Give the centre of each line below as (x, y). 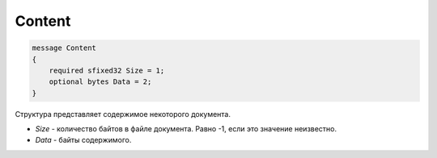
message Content (64, 48)
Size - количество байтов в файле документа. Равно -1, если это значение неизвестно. (186, 129)
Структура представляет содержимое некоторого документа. (123, 114)
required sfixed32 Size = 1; (107, 70)
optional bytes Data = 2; (100, 82)
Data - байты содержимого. (83, 140)
